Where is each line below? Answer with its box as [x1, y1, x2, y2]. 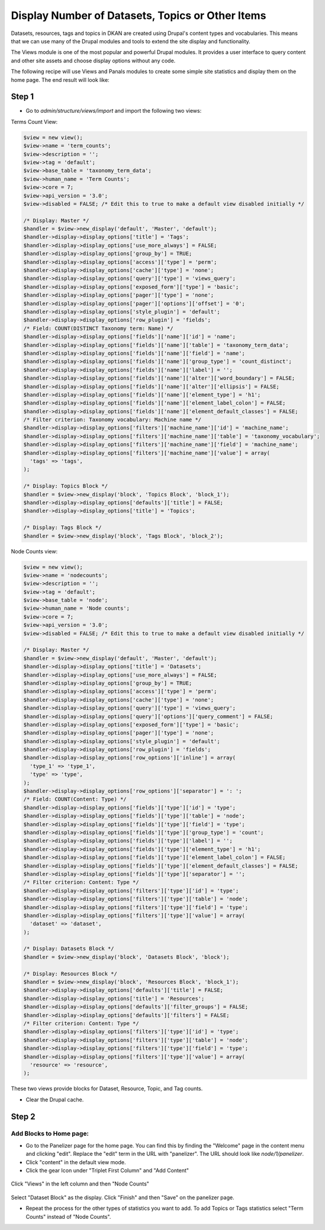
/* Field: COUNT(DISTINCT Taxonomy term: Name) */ [23, 325, 174, 332]
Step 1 [11, 92, 34, 102]
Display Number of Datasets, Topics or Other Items [11, 9, 266, 22]
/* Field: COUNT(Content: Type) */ [23, 796, 127, 803]
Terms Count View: [11, 118, 58, 125]
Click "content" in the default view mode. [25, 1158, 127, 1165]
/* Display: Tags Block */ [23, 524, 102, 531]
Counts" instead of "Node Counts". [25, 1213, 111, 1220]
